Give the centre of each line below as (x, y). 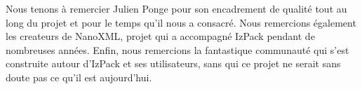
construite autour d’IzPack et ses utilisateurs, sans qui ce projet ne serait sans (173, 63)
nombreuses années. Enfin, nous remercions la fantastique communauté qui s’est (177, 49)
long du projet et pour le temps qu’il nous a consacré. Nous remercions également (181, 22)
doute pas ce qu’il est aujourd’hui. (79, 77)
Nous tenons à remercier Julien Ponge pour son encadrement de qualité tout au (176, 8)
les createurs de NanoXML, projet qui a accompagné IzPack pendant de (160, 36)
